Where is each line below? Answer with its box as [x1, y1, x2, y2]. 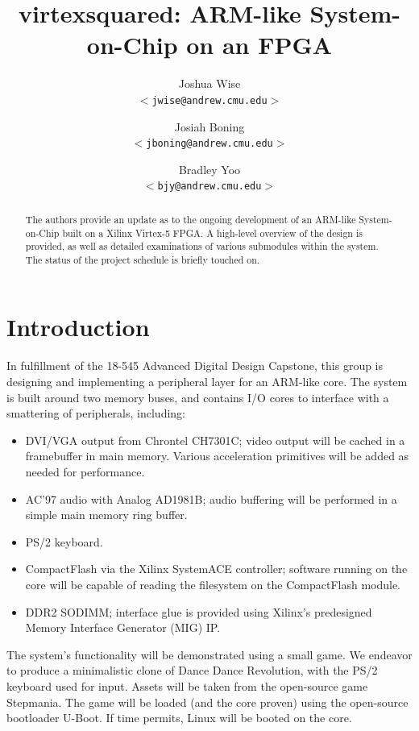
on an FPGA [186, 28, 333, 61]
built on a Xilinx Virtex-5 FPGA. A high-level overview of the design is [62, 226, 363, 239]
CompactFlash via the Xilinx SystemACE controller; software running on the [25, 560, 408, 577]
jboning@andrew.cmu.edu [146, 138, 273, 150]
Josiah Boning [174, 118, 245, 135]
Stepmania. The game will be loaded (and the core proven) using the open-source [6, 693, 409, 710]
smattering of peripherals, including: [6, 405, 185, 422]
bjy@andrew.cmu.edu [157, 181, 262, 193]
